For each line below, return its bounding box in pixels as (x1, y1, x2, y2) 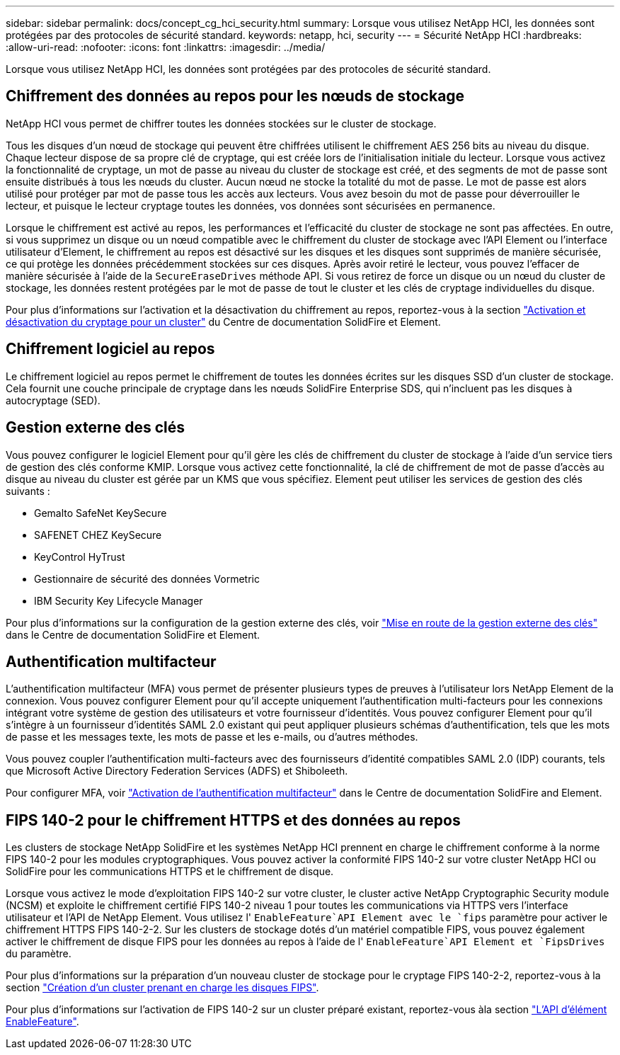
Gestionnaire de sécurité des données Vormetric (34, 572, 260, 585)
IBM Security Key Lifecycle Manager (34, 594, 203, 607)
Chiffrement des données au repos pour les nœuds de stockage (6, 87, 465, 105)
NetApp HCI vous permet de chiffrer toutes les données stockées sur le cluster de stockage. (6, 117, 437, 130)
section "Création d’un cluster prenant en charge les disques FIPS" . (6, 981, 319, 994)
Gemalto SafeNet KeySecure (34, 506, 167, 519)
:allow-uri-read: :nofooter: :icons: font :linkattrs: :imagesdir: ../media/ (6, 41, 326, 53)
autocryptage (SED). (6, 394, 101, 406)
